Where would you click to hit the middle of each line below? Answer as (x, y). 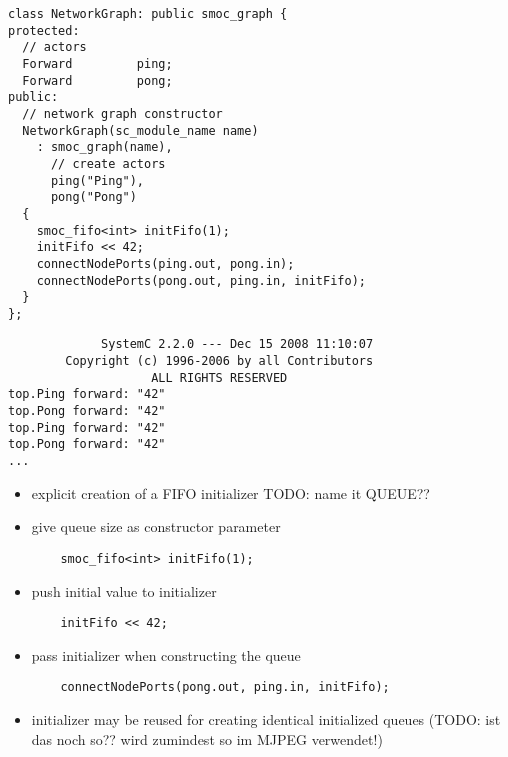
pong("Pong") (93, 197)
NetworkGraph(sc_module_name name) (140, 130)
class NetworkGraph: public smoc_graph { (148, 14)
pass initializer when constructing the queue (166, 654)
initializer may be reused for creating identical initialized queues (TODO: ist (266, 719)
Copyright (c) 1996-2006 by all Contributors (219, 361)
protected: (44, 30)
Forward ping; (97, 63)
